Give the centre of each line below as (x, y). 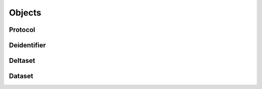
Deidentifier (27, 45)
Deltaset (22, 61)
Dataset (21, 76)
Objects (25, 13)
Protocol (22, 30)
